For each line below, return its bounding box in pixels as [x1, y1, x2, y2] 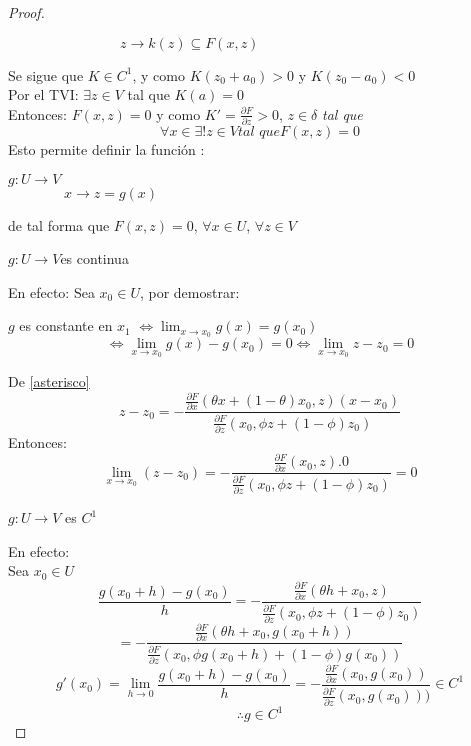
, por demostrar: [139, 281, 240, 302]
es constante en [19, 315, 113, 336]
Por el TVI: [8, 84, 79, 105]
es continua [60, 248, 129, 269]
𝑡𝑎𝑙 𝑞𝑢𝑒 [237, 125, 281, 140]
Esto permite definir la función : [8, 139, 205, 160]
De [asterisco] [8, 370, 90, 391]
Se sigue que [8, 64, 84, 85]
